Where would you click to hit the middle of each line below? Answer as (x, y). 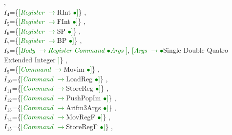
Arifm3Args (84, 107)
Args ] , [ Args (128, 49)
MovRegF (81, 117)
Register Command (76, 49)
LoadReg (79, 78)
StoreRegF (82, 126)
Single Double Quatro (196, 49)
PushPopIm (84, 97)
